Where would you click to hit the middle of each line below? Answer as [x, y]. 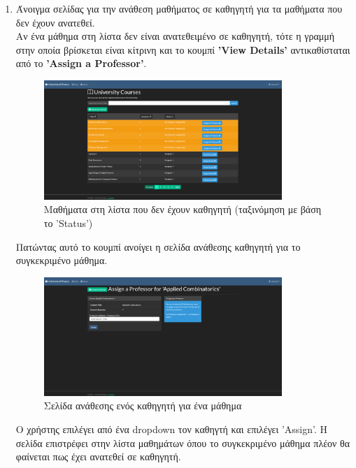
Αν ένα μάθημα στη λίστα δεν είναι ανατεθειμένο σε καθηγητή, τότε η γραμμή [175, 36]
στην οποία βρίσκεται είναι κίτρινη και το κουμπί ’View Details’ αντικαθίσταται [183, 49]
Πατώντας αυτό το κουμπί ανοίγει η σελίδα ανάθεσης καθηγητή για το [158, 246]
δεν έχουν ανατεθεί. [55, 22]
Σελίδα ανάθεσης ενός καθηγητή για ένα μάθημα [143, 405]
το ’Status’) [68, 222]
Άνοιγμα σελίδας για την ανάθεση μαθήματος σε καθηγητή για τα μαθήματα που [179, 8]
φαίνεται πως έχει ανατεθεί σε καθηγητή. [98, 456]
